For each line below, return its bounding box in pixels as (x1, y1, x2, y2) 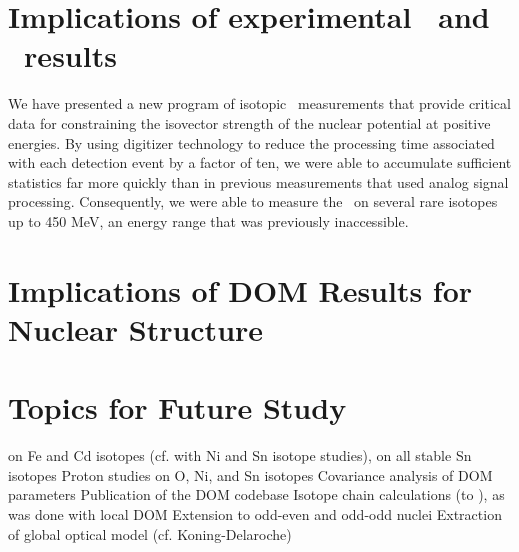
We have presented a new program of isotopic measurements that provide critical (8, 93, 511, 114)
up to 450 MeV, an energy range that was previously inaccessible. (8, 210, 409, 231)
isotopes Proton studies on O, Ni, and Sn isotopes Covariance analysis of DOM (8, 464, 493, 485)
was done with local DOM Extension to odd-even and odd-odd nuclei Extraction (8, 503, 502, 524)
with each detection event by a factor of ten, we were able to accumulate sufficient (8, 152, 512, 173)
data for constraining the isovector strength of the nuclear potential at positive (8, 112, 491, 133)
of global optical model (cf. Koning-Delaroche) (8, 523, 292, 544)
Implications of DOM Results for (8, 269, 473, 310)
